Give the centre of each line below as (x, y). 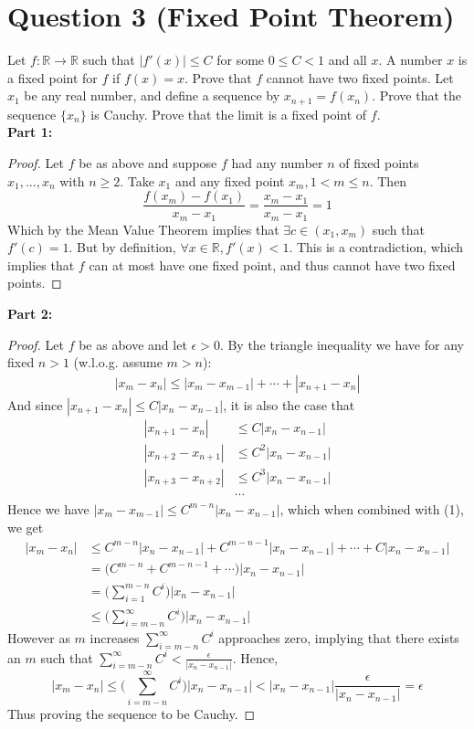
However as (39, 637)
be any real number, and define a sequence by (152, 95)
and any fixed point (230, 180)
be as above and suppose (148, 162)
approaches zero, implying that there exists (339, 637)
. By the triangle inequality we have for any (342, 344)
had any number (277, 162)
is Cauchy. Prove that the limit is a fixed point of (229, 114)
